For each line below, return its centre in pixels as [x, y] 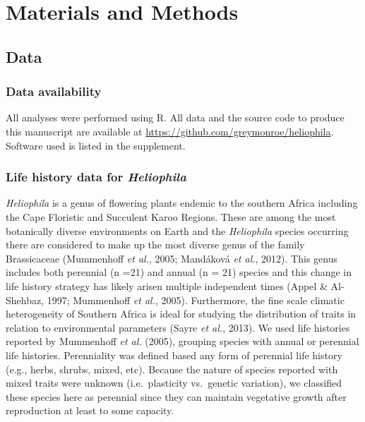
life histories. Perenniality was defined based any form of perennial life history [174, 355]
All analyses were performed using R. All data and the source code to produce [175, 117]
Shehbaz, [25, 300]
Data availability [54, 91]
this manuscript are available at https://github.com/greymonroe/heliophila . [170, 131]
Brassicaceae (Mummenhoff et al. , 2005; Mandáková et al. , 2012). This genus [172, 258]
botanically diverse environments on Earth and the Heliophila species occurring [177, 230]
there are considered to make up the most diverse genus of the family [155, 245]
